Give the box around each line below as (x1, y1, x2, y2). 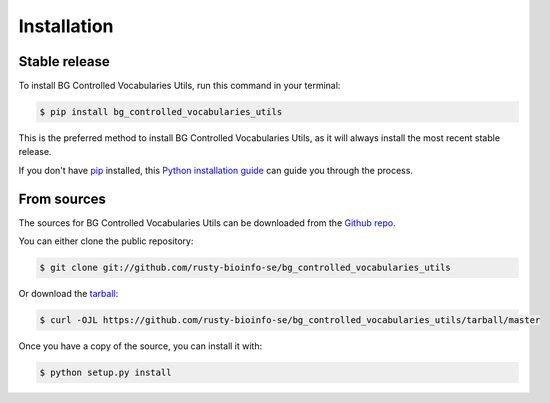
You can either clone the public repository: (18, 235, 194, 247)
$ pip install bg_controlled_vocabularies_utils (39, 106, 283, 118)
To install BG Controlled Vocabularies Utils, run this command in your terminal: (18, 80, 341, 92)
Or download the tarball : (18, 288, 119, 300)
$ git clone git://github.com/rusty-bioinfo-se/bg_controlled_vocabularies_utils (39, 262, 452, 274)
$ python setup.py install (39, 367, 172, 379)
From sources (18, 190, 107, 207)
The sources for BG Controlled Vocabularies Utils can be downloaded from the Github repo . (18, 216, 396, 229)
